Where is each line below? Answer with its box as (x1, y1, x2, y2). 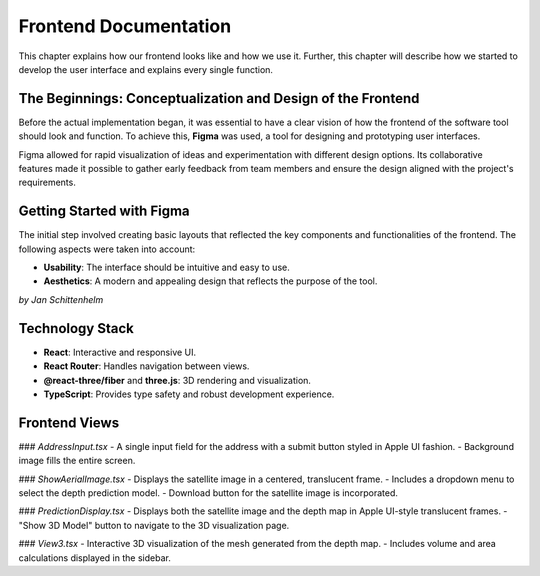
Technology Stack (18, 320, 134, 337)
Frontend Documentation (18, 15, 232, 37)
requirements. (18, 176, 77, 189)
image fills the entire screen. (18, 455, 136, 467)
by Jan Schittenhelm (18, 293, 104, 305)
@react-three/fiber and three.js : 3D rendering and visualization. (43, 374, 312, 386)
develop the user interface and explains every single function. (18, 63, 274, 75)
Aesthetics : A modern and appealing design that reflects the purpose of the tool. (43, 275, 378, 287)
